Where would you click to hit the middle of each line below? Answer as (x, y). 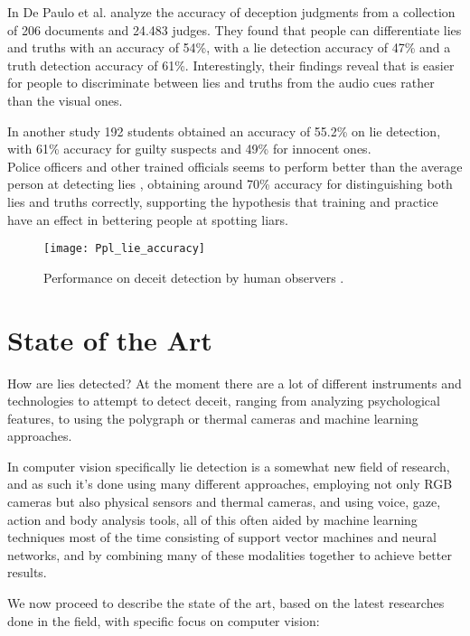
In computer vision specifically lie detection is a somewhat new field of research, (229, 466)
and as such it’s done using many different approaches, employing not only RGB (230, 484)
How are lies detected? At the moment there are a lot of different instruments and (235, 383)
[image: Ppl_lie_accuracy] (124, 249)
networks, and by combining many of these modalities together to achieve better (230, 554)
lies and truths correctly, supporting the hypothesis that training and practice (223, 201)
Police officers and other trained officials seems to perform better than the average (235, 166)
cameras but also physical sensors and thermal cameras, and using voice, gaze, (224, 502)
